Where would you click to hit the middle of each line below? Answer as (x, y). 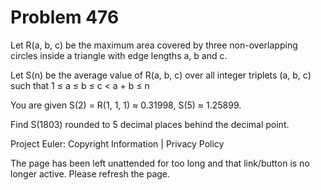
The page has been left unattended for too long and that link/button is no (160, 163)
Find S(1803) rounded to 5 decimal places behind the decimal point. (150, 124)
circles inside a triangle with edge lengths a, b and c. (119, 55)
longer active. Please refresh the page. (90, 173)
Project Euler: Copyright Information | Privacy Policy (117, 143)
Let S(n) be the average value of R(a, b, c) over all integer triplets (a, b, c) (161, 75)
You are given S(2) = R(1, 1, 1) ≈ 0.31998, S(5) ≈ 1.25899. (126, 105)
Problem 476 (65, 17)
